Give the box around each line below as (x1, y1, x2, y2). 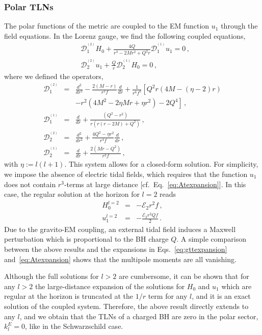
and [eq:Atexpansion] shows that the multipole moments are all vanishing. (4, 253, 237, 264)
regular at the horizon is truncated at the (4, 291, 134, 301)
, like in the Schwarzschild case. (24, 321, 123, 331)
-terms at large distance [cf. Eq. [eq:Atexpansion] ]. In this (64, 178, 246, 189)
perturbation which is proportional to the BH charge (4, 234, 169, 244)
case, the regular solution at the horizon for (4, 189, 140, 199)
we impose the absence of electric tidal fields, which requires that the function (4, 169, 248, 179)
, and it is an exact (192, 291, 251, 301)
